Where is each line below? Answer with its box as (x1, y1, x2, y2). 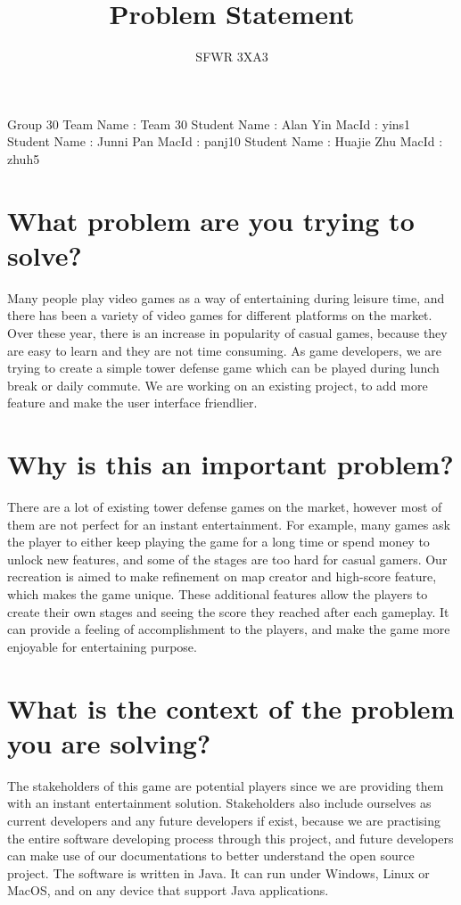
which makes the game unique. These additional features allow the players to (7, 585, 428, 604)
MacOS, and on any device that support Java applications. (7, 881, 329, 900)
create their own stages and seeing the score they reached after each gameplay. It (7, 602, 449, 621)
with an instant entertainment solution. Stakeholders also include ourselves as (7, 794, 432, 812)
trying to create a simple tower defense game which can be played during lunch (7, 358, 440, 377)
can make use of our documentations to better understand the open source (7, 846, 415, 865)
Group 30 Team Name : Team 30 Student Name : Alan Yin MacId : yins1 (7, 114, 411, 133)
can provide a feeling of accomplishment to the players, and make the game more (7, 620, 450, 638)
